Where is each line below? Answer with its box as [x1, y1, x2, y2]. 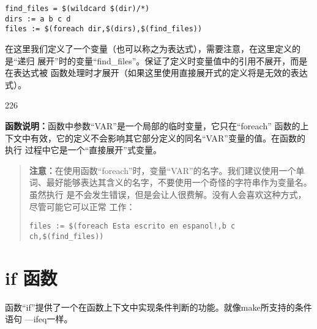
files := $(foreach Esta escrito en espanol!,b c [29, 222, 236, 231]
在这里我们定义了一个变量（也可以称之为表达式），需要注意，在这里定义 [5, 42, 292, 55]
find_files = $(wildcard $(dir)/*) [5, 4, 150, 13]
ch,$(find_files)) [29, 232, 104, 241]
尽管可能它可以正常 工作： [29, 200, 135, 213]
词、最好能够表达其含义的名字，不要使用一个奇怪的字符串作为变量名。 [29, 176, 312, 189]
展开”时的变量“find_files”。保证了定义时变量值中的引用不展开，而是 [37, 54, 308, 67]
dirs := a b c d [5, 14, 71, 23]
